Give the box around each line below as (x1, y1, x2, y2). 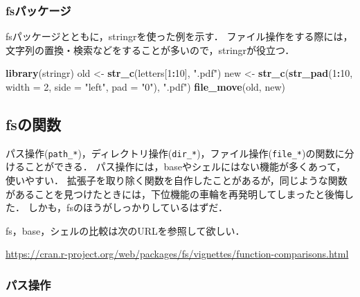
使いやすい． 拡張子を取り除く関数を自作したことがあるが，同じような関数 (6, 173, 348, 188)
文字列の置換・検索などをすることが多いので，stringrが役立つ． (6, 42, 295, 57)
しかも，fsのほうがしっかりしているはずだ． (28, 200, 228, 215)
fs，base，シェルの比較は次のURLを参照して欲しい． (6, 223, 245, 237)
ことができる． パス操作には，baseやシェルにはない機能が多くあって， (24, 159, 346, 174)
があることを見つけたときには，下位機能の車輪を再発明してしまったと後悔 (6, 186, 345, 201)
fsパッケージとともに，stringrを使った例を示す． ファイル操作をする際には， (6, 29, 353, 44)
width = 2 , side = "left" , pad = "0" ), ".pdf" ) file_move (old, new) (6, 80, 285, 93)
